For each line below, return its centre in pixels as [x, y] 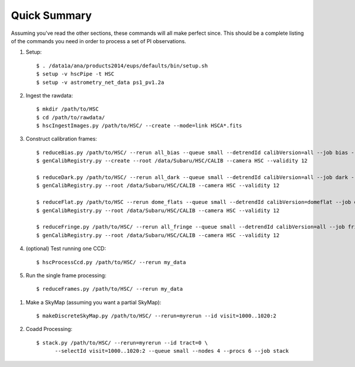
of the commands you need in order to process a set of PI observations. [99, 41]
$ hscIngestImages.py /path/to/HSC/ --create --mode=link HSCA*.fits [139, 126]
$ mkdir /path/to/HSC [67, 109]
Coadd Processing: [49, 329]
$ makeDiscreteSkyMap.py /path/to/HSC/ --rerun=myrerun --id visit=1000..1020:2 [156, 316]
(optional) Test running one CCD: [66, 249]
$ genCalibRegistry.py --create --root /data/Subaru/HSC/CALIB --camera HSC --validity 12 [172, 161]
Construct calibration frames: [62, 139]
